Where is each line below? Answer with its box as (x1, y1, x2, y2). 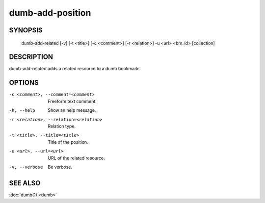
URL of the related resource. (48, 155, 105, 161)
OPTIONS (9, 78, 39, 87)
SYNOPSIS (9, 26, 43, 34)
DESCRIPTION (9, 53, 53, 61)
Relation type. (48, 123, 76, 129)
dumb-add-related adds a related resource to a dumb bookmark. (9, 66, 140, 72)
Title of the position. (48, 139, 88, 145)
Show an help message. (48, 107, 97, 113)
